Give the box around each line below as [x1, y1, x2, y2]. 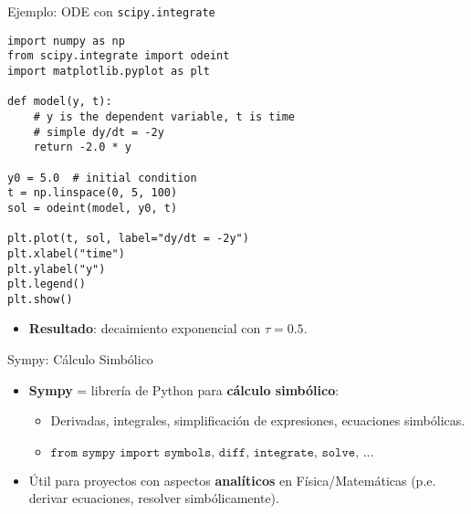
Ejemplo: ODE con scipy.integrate [7, 2, 215, 20]
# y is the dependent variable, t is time [33, 110, 295, 123]
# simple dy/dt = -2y [33, 125, 164, 139]
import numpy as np [7, 34, 125, 47]
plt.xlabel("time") [7, 247, 125, 260]
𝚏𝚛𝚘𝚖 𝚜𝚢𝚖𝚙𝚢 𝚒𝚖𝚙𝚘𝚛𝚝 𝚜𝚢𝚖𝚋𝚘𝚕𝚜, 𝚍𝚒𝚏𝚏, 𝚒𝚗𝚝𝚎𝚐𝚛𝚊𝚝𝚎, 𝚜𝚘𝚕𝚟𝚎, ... [50, 446, 374, 459]
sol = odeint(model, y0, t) [7, 201, 178, 215]
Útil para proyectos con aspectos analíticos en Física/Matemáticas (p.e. [28, 470, 436, 489]
